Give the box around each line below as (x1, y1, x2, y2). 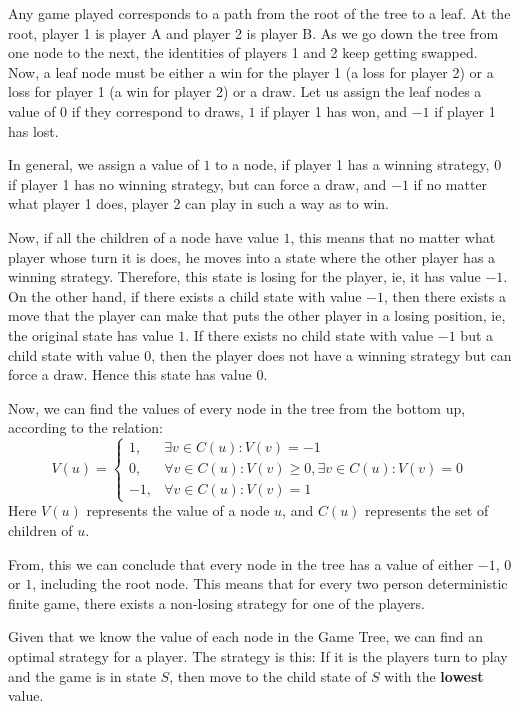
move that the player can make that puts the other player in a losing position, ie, (8, 305, 506, 326)
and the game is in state (8, 665, 156, 686)
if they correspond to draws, (71, 100, 244, 121)
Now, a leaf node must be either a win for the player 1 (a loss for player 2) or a (8, 61, 494, 82)
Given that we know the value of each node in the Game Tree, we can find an (8, 626, 484, 647)
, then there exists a (383, 285, 506, 306)
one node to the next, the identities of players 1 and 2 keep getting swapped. (8, 42, 478, 63)
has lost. (8, 120, 59, 141)
